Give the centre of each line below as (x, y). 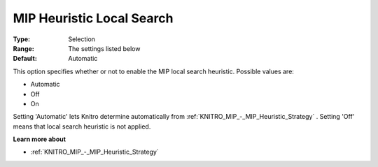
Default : (25, 59)
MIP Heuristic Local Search (93, 18)
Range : (23, 48)
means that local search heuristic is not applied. (82, 126)
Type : (22, 39)
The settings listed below (104, 48)
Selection (82, 39)
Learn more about (40, 139)
